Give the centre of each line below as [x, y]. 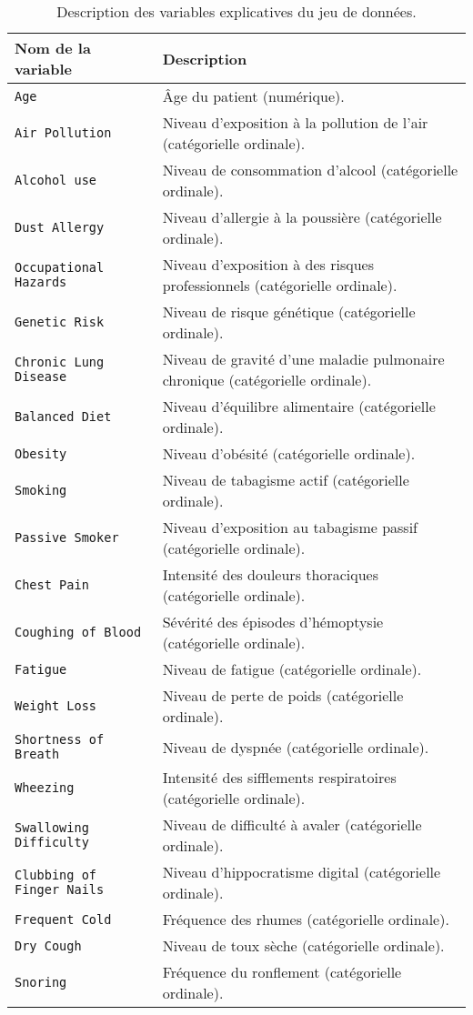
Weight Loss [56, 706]
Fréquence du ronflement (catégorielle [282, 972]
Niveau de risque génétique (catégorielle [289, 312]
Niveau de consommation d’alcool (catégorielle [310, 170]
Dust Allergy [60, 227]
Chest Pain [52, 585]
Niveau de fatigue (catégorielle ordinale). [292, 669]
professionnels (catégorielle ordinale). [280, 285]
